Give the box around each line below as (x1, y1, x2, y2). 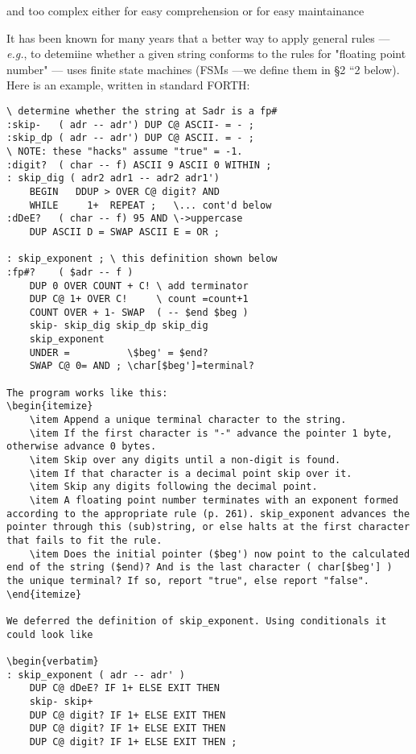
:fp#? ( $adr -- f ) (6, 266, 134, 278)
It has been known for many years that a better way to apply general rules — (6, 29, 390, 46)
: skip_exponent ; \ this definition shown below (6, 253, 278, 265)
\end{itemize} (6, 588, 82, 600)
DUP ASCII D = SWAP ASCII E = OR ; (29, 226, 220, 238)
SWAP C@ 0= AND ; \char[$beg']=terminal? (29, 360, 254, 372)
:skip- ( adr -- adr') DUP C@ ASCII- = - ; (6, 118, 254, 130)
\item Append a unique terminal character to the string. (29, 414, 347, 426)
